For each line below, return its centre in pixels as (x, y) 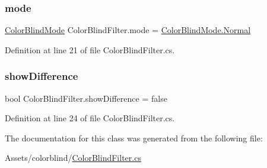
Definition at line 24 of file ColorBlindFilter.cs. (90, 118)
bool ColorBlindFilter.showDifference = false (86, 98)
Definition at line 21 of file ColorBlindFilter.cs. (90, 49)
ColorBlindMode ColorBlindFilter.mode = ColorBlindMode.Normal (128, 30)
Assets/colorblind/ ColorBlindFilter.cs (73, 158)
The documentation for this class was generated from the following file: (134, 138)
